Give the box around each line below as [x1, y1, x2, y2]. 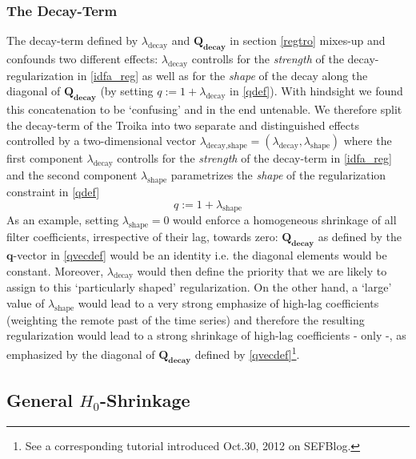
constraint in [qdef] [6, 183, 100, 199]
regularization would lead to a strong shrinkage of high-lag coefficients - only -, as [6, 327, 406, 344]
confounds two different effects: [6, 50, 158, 67]
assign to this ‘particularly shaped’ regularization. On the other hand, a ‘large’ [6, 279, 392, 296]
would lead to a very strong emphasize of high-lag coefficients [78, 294, 379, 311]
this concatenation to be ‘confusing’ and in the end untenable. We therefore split [6, 101, 402, 118]
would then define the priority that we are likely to [137, 262, 387, 279]
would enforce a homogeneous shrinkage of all [173, 211, 397, 228]
